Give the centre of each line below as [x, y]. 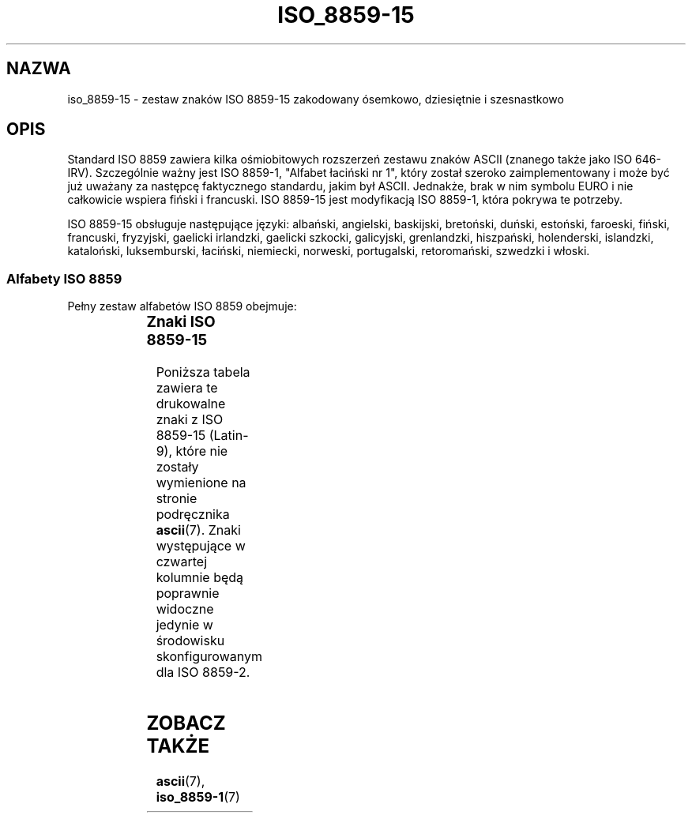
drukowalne [191, 403]
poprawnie [188, 593]
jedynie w [184, 624]
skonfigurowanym [209, 656]
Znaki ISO [181, 322]
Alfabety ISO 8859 [64, 278]
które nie [202, 451]
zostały [177, 466]
